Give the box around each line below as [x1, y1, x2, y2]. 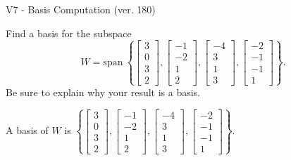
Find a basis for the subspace [6, 25, 132, 40]
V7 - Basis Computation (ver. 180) [6, 2, 156, 16]
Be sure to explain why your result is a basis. [6, 84, 201, 99]
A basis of [6, 123, 49, 138]
